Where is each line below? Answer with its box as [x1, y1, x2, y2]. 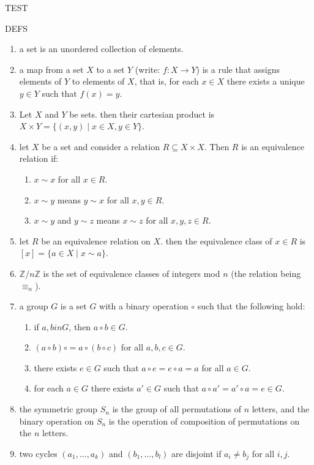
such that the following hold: [197, 300, 305, 312]
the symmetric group [19, 403, 98, 415]
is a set [60, 300, 87, 312]
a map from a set [19, 62, 84, 75]
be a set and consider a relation [42, 140, 160, 153]
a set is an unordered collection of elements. [19, 42, 184, 55]
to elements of [72, 75, 125, 88]
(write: [135, 62, 160, 75]
